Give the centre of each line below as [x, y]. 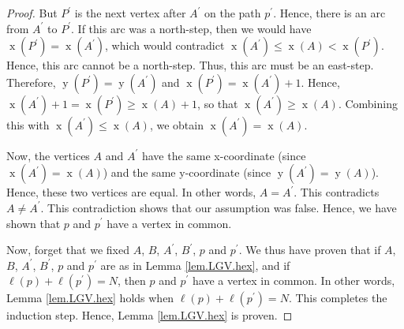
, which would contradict [165, 45]
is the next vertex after [130, 13]
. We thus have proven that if [310, 250]
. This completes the [338, 298]
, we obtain [176, 124]
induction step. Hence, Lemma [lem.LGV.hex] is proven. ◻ [150, 315]
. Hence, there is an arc [329, 13]
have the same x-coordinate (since [224, 155]
